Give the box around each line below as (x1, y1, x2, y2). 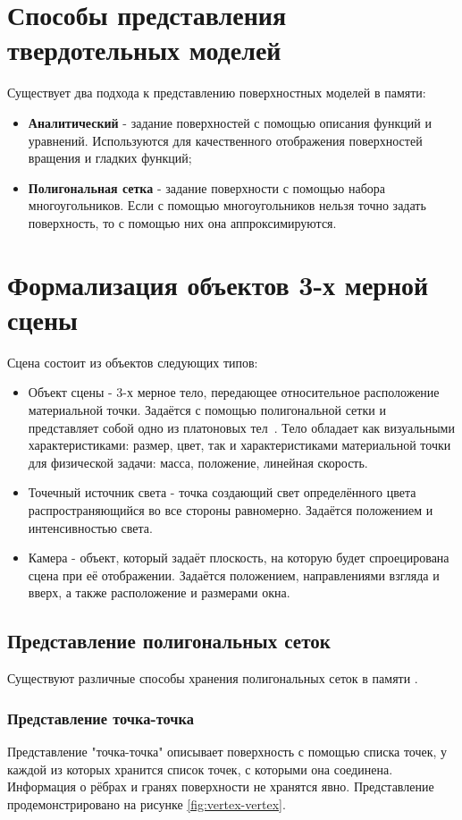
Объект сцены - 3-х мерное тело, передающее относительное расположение (28, 383, 440, 402)
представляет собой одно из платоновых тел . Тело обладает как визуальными (28, 418, 455, 436)
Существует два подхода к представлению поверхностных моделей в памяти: (7, 83, 426, 102)
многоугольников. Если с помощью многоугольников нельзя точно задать (28, 196, 426, 215)
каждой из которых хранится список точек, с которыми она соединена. (7, 759, 393, 778)
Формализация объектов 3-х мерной (7, 266, 429, 302)
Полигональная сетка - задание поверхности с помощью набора (28, 178, 385, 197)
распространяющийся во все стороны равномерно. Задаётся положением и (28, 500, 433, 519)
